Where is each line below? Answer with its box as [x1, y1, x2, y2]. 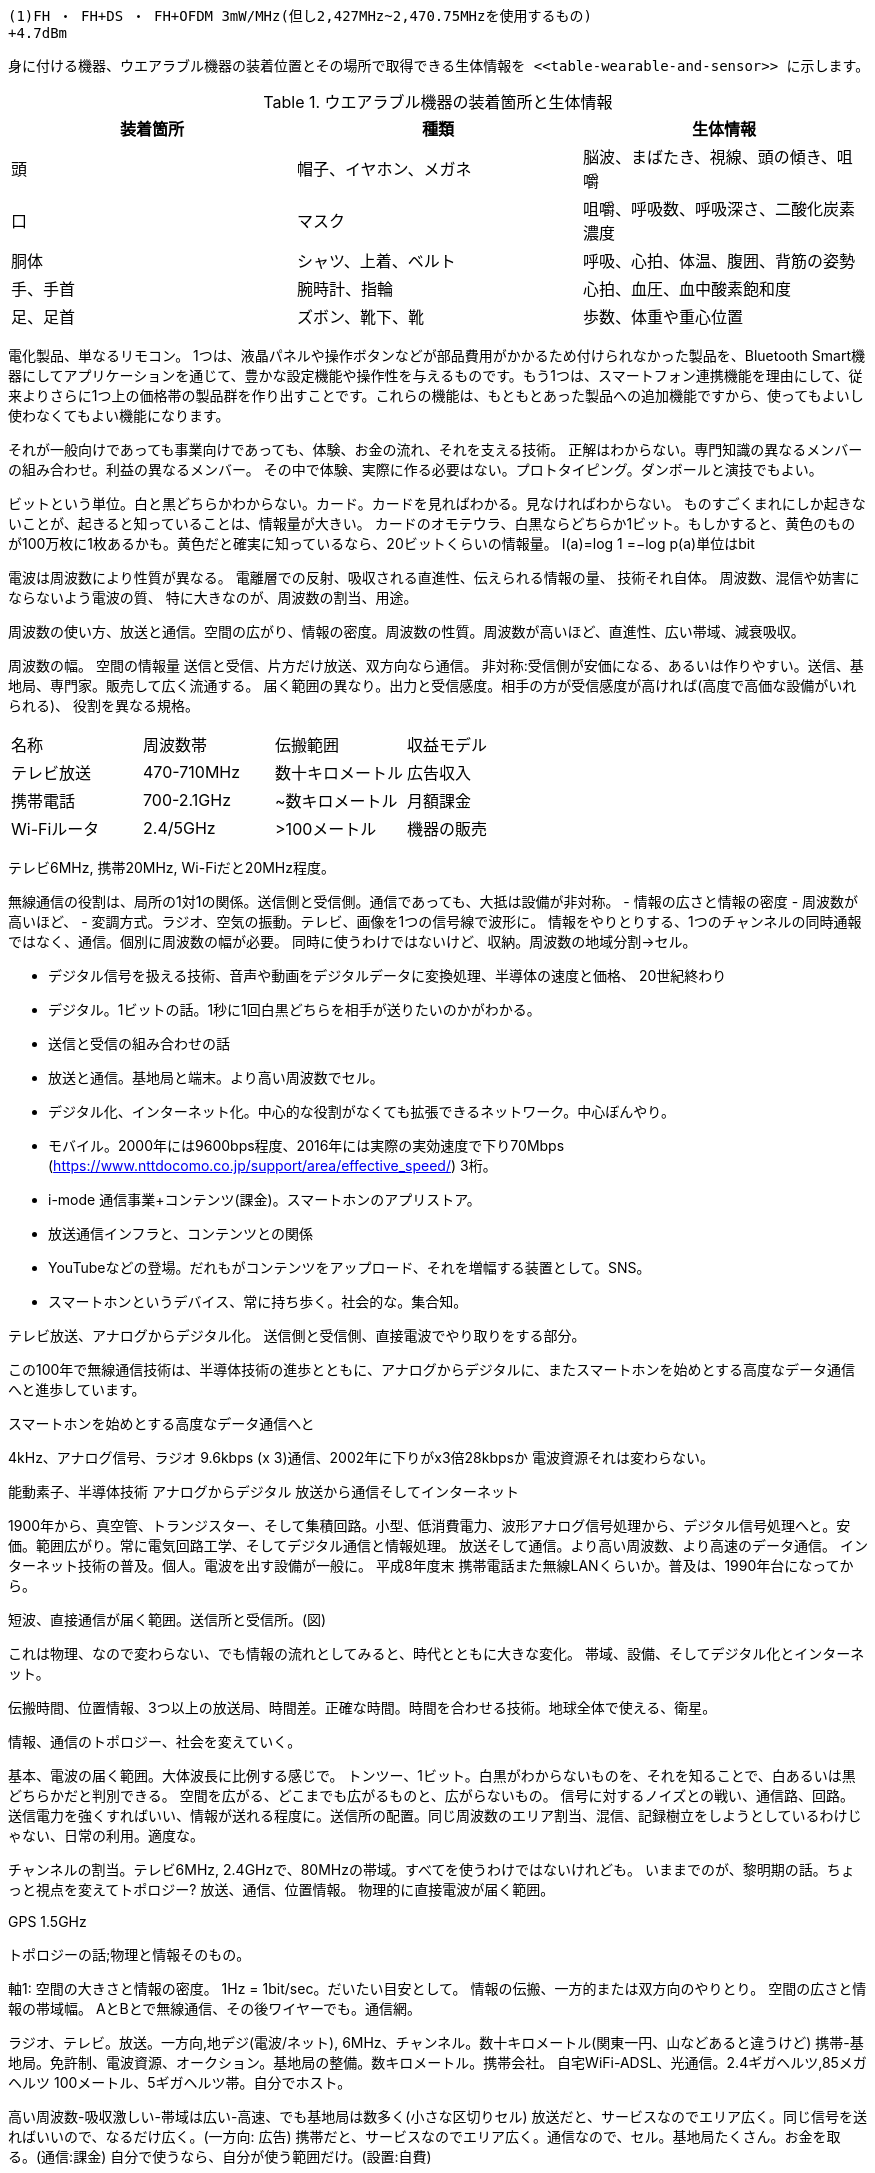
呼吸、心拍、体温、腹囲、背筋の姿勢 [582, 251, 855, 271]
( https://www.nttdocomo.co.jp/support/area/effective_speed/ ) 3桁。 [48, 1157, 497, 1174]
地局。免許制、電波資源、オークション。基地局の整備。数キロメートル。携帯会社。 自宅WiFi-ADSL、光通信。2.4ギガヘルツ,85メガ [8, 2054, 867, 2071]
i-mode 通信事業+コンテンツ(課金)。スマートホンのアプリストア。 [48, 1191, 481, 1208]
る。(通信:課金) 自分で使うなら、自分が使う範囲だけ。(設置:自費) [8, 2148, 432, 2165]
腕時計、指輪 [296, 279, 393, 299]
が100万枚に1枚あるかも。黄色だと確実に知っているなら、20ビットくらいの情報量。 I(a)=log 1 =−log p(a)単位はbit [8, 535, 755, 552]
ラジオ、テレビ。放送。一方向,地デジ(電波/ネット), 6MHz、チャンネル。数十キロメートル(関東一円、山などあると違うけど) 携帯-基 [8, 2034, 864, 2051]
